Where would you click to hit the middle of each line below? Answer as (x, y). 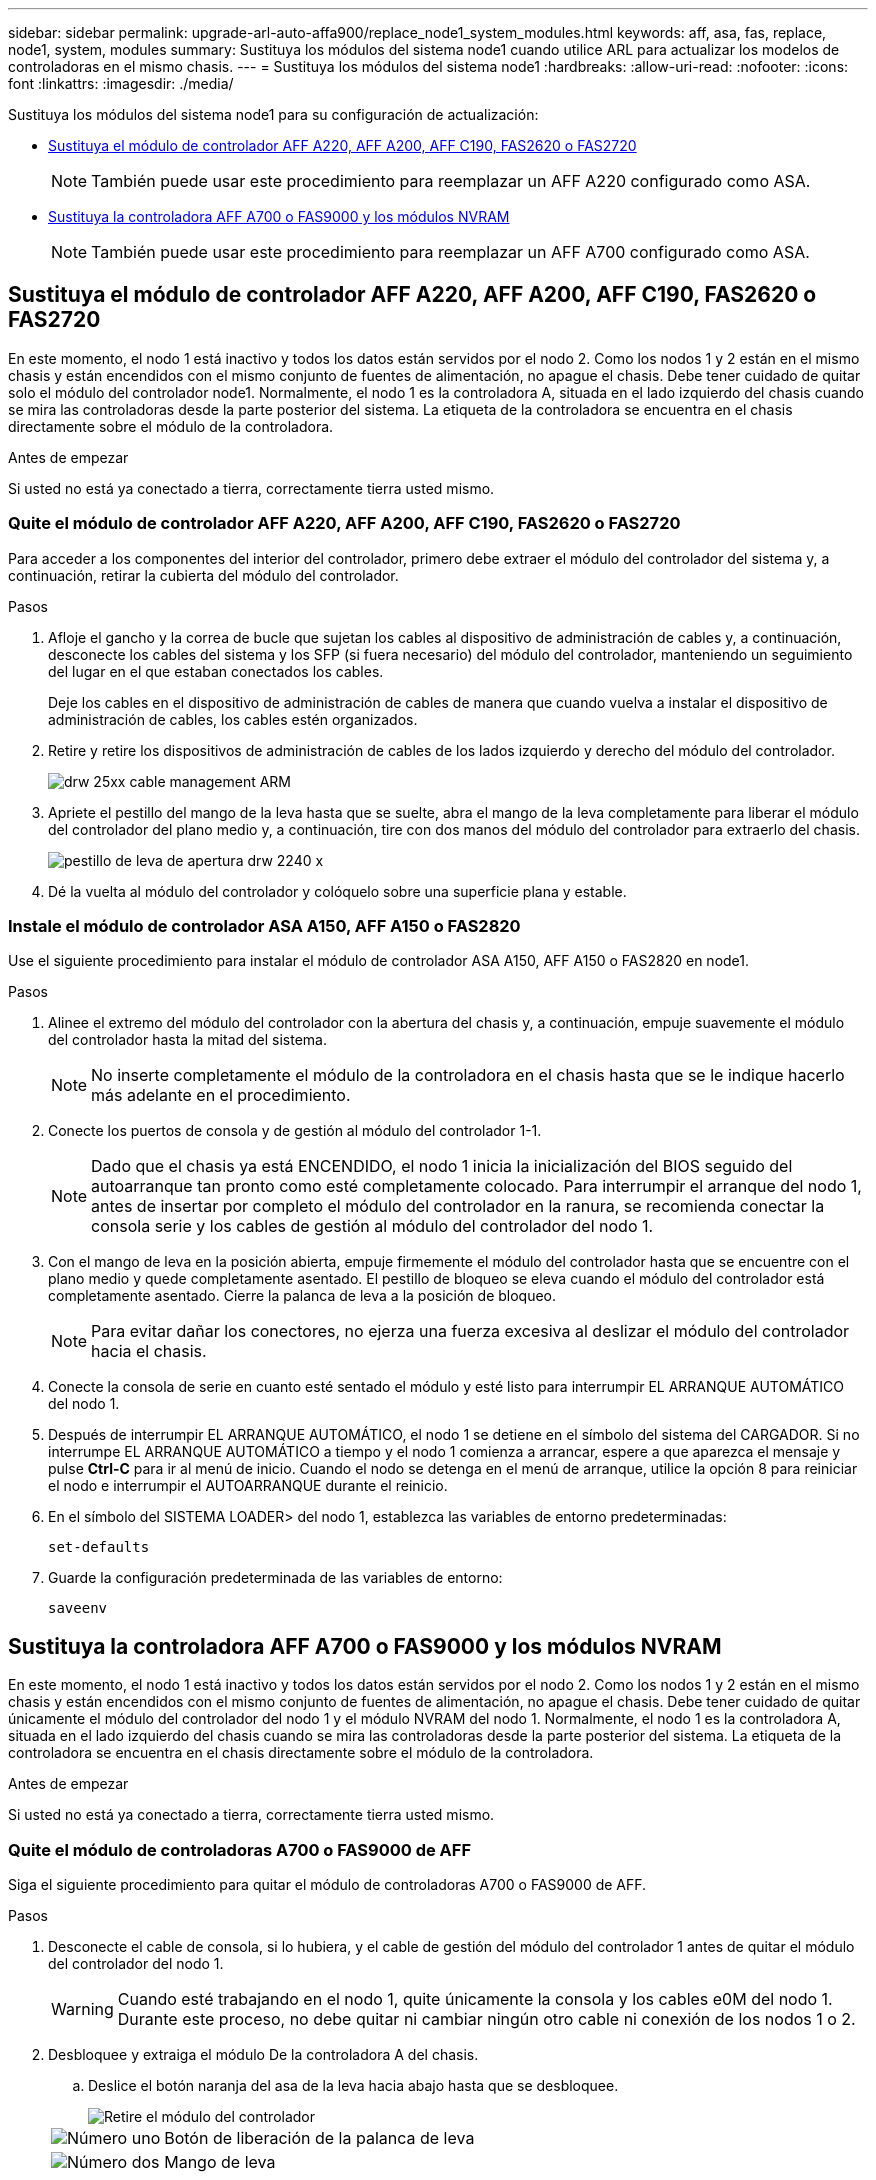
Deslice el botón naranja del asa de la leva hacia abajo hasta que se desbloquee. (353, 2085)
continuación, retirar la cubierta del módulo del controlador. (203, 575)
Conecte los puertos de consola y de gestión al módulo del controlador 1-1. (295, 1131)
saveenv (78, 1608)
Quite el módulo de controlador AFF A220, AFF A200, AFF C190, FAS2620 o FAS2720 (344, 523)
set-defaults (99, 1547)
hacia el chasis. (149, 1351)
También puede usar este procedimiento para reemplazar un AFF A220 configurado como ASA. (451, 181)
